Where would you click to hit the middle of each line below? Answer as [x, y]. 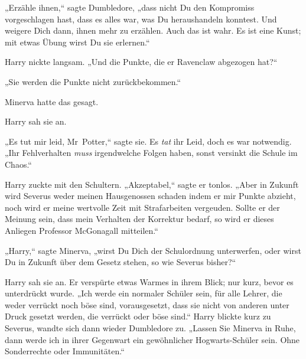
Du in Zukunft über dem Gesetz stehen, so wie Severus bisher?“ [121, 262]
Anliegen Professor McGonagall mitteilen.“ [82, 230]
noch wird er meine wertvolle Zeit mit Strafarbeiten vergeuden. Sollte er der [142, 207]
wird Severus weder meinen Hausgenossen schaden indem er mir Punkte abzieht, [150, 196]
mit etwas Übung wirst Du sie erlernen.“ [77, 42]
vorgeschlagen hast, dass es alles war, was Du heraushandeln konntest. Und [141, 19]
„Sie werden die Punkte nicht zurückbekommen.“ [93, 81]
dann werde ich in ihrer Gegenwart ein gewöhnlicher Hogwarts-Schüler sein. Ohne [152, 339]
